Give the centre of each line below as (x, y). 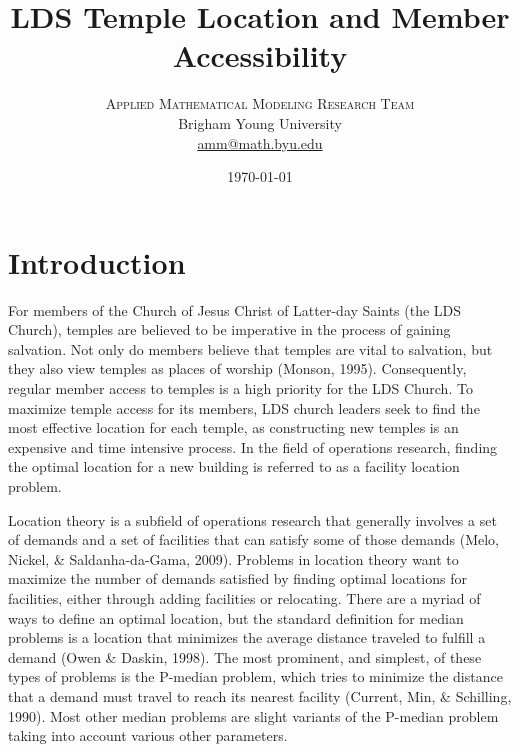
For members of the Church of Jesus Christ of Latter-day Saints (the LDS (235, 309)
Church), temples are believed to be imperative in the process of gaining (229, 329)
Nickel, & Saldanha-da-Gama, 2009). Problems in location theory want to (233, 558)
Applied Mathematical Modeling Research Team (260, 103)
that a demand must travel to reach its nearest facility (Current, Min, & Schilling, (260, 695)
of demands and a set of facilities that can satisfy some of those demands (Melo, (253, 539)
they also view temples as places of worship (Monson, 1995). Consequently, (237, 368)
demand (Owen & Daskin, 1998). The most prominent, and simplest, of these (245, 656)
